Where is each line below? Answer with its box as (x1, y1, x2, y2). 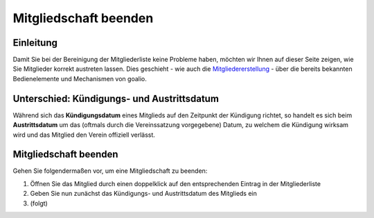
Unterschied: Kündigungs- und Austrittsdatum (12, 92, 220, 104)
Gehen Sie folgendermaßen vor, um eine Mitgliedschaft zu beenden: (12, 167, 208, 175)
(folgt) (30, 199, 48, 208)
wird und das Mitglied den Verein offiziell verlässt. (12, 131, 156, 139)
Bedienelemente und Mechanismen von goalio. (12, 74, 147, 83)
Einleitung (12, 37, 58, 49)
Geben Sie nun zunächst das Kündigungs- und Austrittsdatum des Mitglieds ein (30, 190, 258, 198)
